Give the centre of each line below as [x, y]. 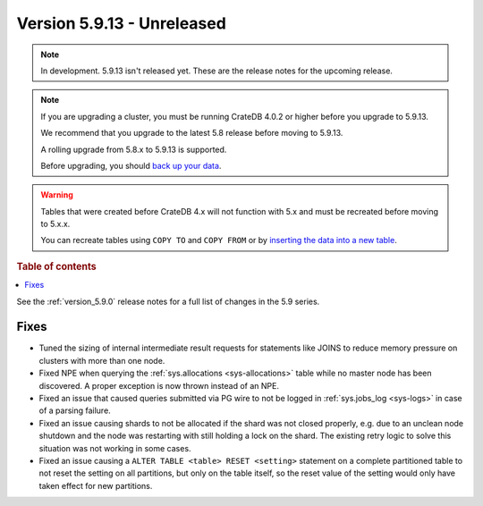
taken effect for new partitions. [96, 485]
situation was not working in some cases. [115, 448]
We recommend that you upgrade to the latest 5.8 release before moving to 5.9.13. [192, 133]
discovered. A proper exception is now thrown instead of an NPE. [159, 385]
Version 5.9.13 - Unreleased [122, 23]
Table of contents [57, 266]
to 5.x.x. [55, 224]
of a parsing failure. [75, 410]
